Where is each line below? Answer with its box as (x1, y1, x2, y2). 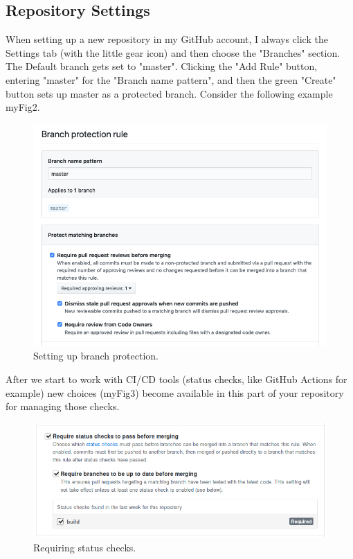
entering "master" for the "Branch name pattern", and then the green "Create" (6, 72, 336, 87)
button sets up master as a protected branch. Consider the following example (6, 86, 333, 100)
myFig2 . (6, 100, 40, 114)
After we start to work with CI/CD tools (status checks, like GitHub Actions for (6, 371, 347, 386)
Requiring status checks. (33, 540, 136, 554)
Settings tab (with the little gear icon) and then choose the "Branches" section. (6, 45, 341, 60)
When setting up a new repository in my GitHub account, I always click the (6, 32, 328, 46)
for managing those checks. (6, 399, 120, 414)
